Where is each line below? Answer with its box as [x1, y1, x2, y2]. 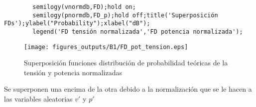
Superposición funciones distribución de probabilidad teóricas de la [24, 57, 228, 68]
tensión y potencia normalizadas [24, 67, 122, 77]
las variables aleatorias [4, 94, 73, 104]
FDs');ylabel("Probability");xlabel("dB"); [4, 20, 150, 27]
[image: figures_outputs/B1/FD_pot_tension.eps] [24, 43, 188, 51]
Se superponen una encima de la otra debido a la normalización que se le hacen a [4, 84, 252, 94]
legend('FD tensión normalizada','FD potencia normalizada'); [32, 28, 243, 35]
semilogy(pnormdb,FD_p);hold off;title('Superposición [32, 11, 218, 19]
